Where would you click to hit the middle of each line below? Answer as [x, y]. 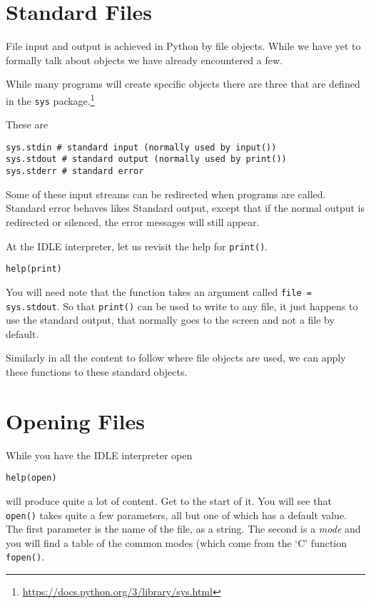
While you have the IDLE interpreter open [99, 455]
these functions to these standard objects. [97, 371]
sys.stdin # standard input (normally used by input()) [141, 147]
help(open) [31, 478]
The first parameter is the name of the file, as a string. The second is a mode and [183, 529]
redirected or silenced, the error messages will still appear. [133, 221]
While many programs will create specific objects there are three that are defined [183, 84]
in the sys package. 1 [50, 99]
